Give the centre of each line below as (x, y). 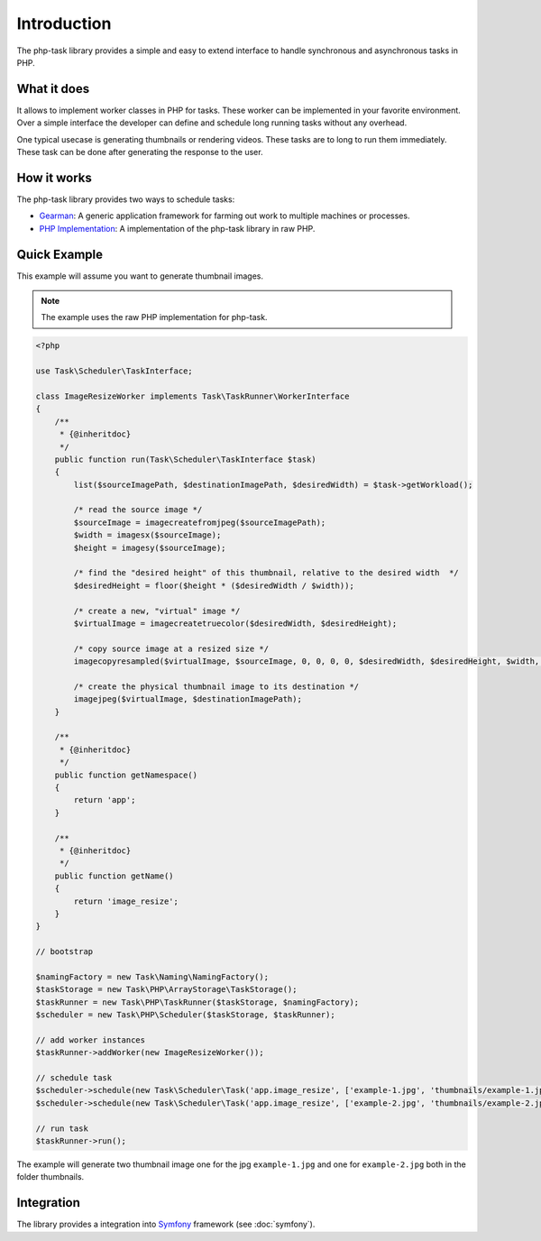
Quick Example (60, 254)
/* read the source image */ (138, 510)
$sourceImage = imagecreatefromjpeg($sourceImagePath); (200, 522)
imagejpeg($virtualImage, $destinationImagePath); (188, 699)
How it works (54, 177)
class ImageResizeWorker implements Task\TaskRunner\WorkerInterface (193, 396)
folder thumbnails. (50, 1177)
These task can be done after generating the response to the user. (140, 152)
